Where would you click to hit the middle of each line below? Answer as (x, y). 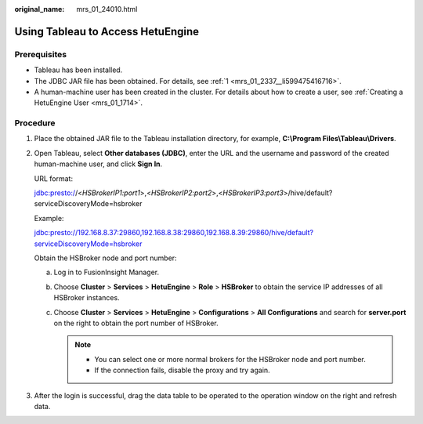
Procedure (35, 123)
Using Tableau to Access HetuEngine (107, 31)
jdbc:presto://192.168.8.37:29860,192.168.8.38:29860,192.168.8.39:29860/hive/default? (174, 233)
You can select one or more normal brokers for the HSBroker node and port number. (230, 359)
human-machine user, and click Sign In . (98, 164)
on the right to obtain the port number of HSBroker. (136, 323)
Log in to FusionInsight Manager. (107, 272)
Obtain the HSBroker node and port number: (105, 258)
